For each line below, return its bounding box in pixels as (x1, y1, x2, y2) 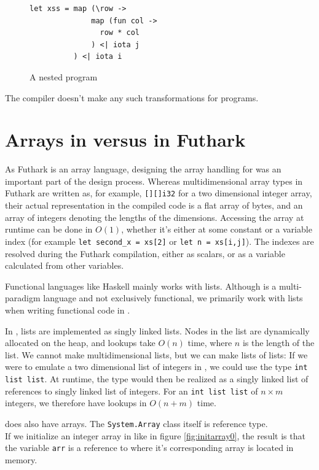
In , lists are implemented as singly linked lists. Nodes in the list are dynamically (5, 324, 310, 337)
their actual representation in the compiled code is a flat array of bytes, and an (5, 199, 303, 212)
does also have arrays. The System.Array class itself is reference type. (5, 417, 268, 430)
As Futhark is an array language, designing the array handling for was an (5, 163, 282, 175)
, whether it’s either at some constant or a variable (121, 223, 312, 236)
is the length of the (242, 336, 315, 349)
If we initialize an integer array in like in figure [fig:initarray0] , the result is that (5, 429, 305, 442)
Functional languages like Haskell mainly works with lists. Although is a (5, 279, 277, 292)
